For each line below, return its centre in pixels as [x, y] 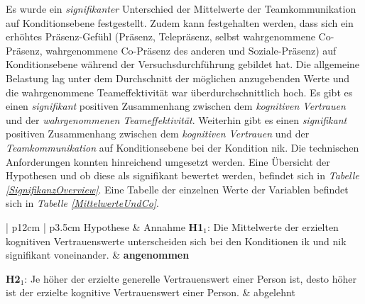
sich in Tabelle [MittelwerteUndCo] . [83, 203]
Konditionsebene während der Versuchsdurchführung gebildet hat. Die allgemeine [183, 64]
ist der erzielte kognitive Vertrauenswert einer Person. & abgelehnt [151, 292]
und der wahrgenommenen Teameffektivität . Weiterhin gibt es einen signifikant [176, 119]
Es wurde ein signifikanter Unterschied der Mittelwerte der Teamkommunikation [181, 9]
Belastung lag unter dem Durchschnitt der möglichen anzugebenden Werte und [178, 78]
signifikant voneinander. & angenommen [98, 255]
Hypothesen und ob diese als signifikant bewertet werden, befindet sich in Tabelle [182, 175]
